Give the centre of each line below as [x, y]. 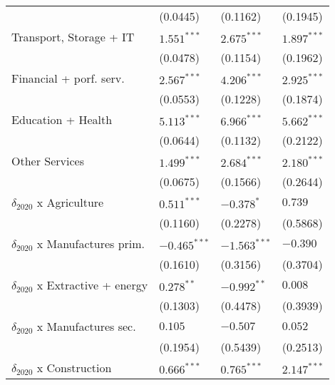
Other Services [48, 161]
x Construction [74, 368]
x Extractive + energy [92, 285]
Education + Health [62, 119]
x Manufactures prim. [91, 243]
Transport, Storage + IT [73, 37]
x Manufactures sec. [86, 326]
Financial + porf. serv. [68, 78]
